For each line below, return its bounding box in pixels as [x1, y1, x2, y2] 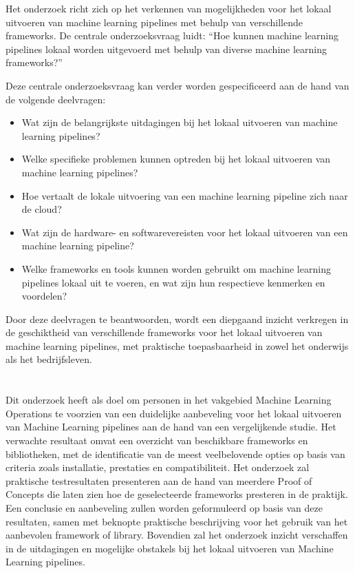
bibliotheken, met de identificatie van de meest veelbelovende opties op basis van [6, 446, 345, 461]
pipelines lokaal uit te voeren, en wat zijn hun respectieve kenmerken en [21, 275, 325, 289]
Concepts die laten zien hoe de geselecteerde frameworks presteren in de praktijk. [6, 487, 348, 501]
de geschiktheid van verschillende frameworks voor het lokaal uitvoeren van [6, 325, 323, 340]
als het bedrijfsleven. [6, 352, 92, 366]
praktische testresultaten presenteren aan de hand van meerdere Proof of [6, 473, 312, 488]
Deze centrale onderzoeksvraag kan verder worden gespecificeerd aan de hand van [6, 78, 349, 92]
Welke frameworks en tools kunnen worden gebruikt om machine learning [21, 261, 331, 275]
